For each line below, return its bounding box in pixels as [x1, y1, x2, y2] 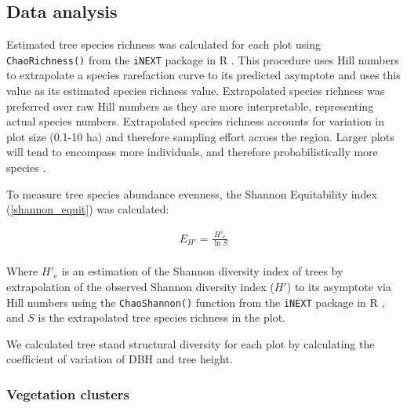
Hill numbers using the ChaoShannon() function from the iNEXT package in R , [6, 293, 385, 310]
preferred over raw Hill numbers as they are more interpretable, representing [6, 97, 374, 114]
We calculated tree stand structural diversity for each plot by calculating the [6, 335, 375, 352]
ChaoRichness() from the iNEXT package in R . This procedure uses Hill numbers [6, 51, 399, 67]
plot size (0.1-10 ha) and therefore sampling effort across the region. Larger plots [6, 128, 394, 144]
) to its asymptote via [286, 279, 391, 294]
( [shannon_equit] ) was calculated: [6, 201, 169, 217]
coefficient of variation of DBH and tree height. [6, 351, 233, 367]
